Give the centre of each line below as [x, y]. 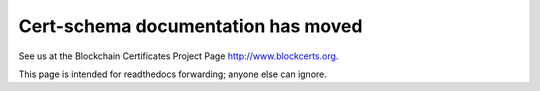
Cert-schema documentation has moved [190, 26]
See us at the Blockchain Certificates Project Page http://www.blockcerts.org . [178, 56]
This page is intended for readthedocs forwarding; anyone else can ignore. [172, 74]
